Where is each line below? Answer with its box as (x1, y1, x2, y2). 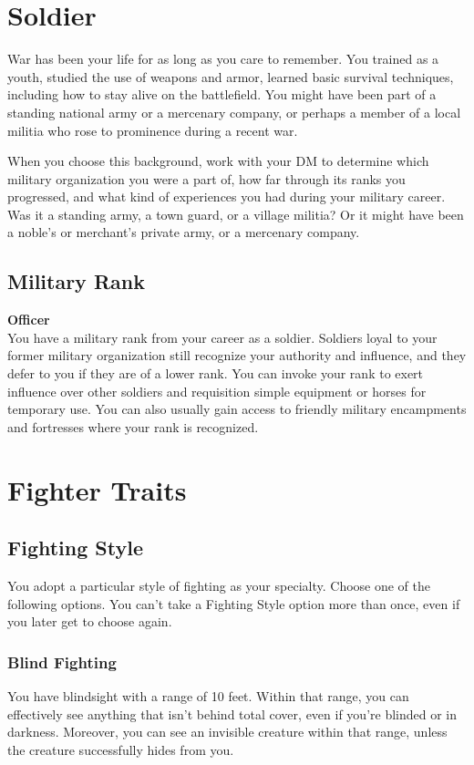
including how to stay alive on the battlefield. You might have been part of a (7, 85, 437, 104)
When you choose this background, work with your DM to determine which (7, 151, 429, 171)
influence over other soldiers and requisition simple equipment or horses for (7, 381, 427, 400)
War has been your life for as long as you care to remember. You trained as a (7, 49, 439, 68)
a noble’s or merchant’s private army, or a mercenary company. (7, 222, 360, 242)
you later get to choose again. (7, 612, 172, 631)
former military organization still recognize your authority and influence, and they (7, 346, 467, 365)
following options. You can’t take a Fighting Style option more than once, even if (7, 594, 460, 613)
